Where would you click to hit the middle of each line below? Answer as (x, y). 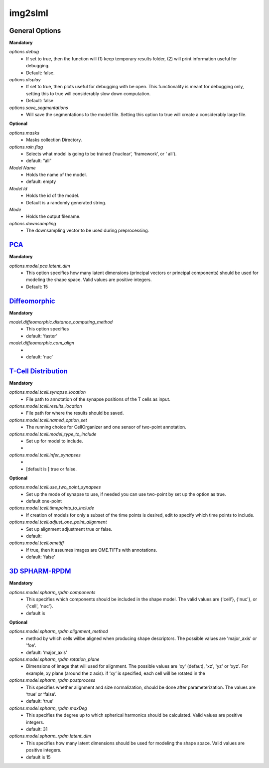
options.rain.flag (26, 147)
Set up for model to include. (55, 441)
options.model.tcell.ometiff (37, 543)
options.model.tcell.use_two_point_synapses (55, 487)
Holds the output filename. (53, 216)
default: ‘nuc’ (40, 357)
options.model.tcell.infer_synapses (45, 455)
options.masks (24, 133)
